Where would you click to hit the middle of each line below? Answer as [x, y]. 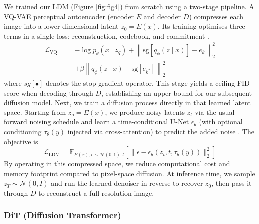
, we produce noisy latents [145, 112]
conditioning [23, 131]
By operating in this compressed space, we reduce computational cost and [117, 164]
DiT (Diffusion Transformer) [63, 215]
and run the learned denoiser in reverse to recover [127, 183]
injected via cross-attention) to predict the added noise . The [161, 131]
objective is [21, 141]
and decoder [162, 16]
